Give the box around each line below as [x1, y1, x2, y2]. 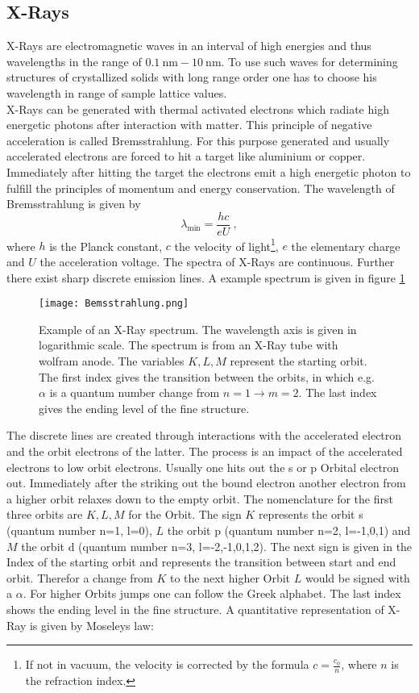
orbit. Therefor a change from [6, 569, 153, 586]
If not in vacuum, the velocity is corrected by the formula [25, 656, 309, 673]
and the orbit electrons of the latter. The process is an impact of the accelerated [6, 443, 403, 460]
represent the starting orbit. [230, 353, 367, 369]
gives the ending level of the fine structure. [39, 399, 250, 416]
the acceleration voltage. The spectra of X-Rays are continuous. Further [39, 253, 395, 270]
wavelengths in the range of [6, 52, 142, 69]
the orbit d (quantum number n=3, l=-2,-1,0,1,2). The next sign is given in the [21, 537, 413, 554]
